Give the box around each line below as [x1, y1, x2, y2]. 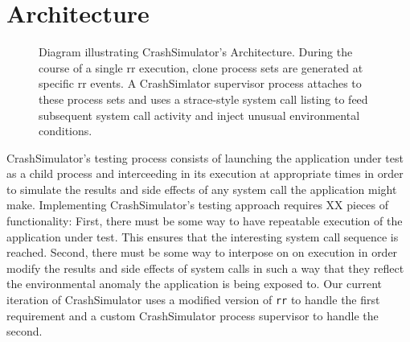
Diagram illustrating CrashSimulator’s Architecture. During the [39, 43, 353, 60]
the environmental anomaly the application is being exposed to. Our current [6, 275, 383, 292]
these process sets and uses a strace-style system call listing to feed [39, 90, 368, 107]
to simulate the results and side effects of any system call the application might [6, 180, 397, 197]
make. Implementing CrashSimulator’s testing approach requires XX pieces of [6, 196, 389, 213]
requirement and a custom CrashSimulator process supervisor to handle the [6, 307, 379, 323]
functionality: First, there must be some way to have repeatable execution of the [6, 212, 403, 229]
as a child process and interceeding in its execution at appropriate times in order [6, 165, 404, 182]
